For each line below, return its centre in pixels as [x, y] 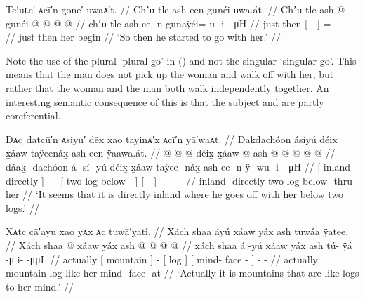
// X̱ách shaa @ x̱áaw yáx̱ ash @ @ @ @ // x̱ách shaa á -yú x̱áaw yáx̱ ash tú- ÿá [179, 245]
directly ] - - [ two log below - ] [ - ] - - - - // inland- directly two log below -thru [179, 180]
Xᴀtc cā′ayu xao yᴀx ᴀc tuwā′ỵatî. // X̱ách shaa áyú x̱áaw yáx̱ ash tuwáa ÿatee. [177, 231]
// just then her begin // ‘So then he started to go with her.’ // [143, 37]
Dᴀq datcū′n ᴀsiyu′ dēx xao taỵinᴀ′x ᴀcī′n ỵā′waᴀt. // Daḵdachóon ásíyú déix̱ [172, 139]
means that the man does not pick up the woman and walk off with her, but [170, 74]
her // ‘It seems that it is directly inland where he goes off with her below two [175, 194]
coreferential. [33, 115]
